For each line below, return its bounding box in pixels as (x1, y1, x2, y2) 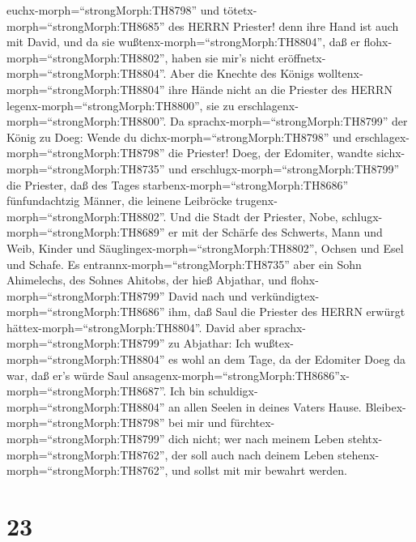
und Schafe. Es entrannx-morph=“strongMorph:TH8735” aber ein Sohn (6, 255, 362, 272)
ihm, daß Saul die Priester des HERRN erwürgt (168, 303, 405, 320)
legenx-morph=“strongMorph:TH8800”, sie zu (6, 96, 235, 113)
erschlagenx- (238, 96, 299, 113)
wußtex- (254, 335, 294, 352)
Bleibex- (365, 398, 406, 415)
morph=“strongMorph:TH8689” (6, 224, 165, 241)
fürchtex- (230, 414, 275, 431)
